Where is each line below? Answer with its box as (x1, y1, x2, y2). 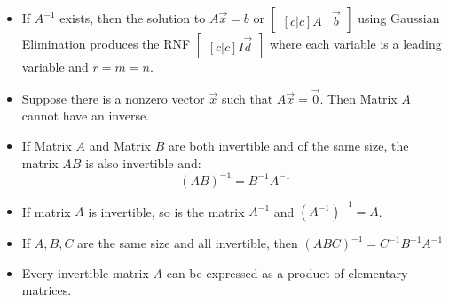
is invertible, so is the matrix (88, 202, 245, 221)
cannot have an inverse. (21, 106, 150, 125)
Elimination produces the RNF (21, 35, 191, 52)
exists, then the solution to (59, 9, 206, 27)
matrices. (21, 281, 72, 299)
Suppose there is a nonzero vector (21, 89, 205, 107)
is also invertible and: (85, 153, 201, 172)
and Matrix (89, 136, 151, 154)
